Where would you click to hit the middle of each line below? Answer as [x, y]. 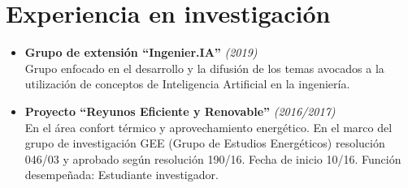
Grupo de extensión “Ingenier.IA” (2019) [141, 52]
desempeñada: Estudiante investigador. [122, 175]
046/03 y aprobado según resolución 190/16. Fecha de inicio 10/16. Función [213, 158]
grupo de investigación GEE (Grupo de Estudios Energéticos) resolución [205, 143]
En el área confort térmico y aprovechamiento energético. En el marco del [208, 127]
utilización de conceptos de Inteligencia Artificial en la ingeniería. [187, 84]
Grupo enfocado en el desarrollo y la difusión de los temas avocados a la [204, 68]
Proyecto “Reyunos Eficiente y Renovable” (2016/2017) [180, 111]
